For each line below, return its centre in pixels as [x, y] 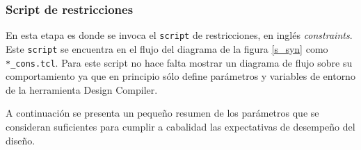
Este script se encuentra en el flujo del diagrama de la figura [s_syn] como [167, 48]
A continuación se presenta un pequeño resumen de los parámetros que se [162, 113]
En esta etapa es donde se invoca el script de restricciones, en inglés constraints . [179, 35]
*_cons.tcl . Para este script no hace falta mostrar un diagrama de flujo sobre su [179, 62]
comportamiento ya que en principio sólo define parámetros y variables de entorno [180, 76]
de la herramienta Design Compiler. [82, 89]
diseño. [21, 140]
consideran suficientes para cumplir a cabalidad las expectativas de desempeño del [180, 126]
